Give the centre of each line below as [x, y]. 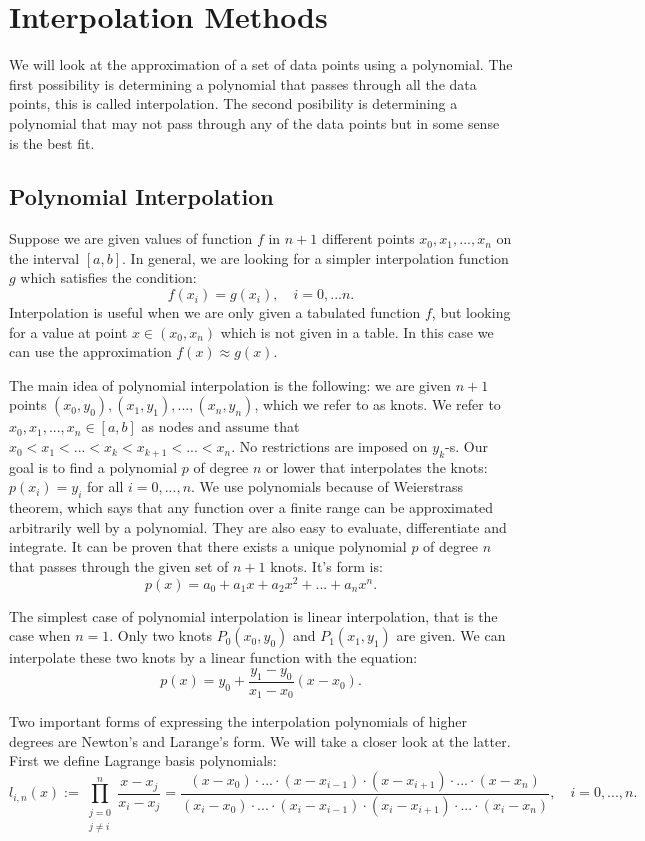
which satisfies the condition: [108, 277]
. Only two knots [160, 635]
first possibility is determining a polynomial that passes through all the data [243, 83]
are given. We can [451, 635]
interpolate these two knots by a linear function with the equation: [213, 657]
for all [105, 486]
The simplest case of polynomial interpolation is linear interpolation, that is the [253, 615]
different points [368, 238]
